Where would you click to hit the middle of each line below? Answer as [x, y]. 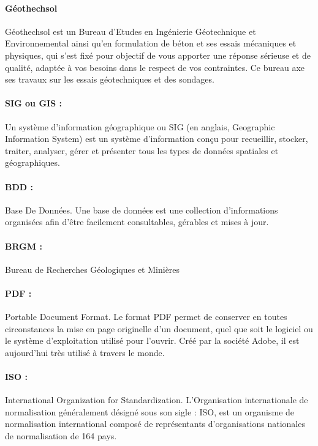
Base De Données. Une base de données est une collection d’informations [142, 210]
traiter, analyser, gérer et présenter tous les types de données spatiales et [142, 150]
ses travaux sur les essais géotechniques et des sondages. [110, 79]
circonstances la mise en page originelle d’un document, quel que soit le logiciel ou [159, 328]
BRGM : [24, 246]
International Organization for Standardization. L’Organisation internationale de [157, 400]
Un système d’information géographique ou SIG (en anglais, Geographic [140, 126]
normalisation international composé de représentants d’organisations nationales [155, 424]
